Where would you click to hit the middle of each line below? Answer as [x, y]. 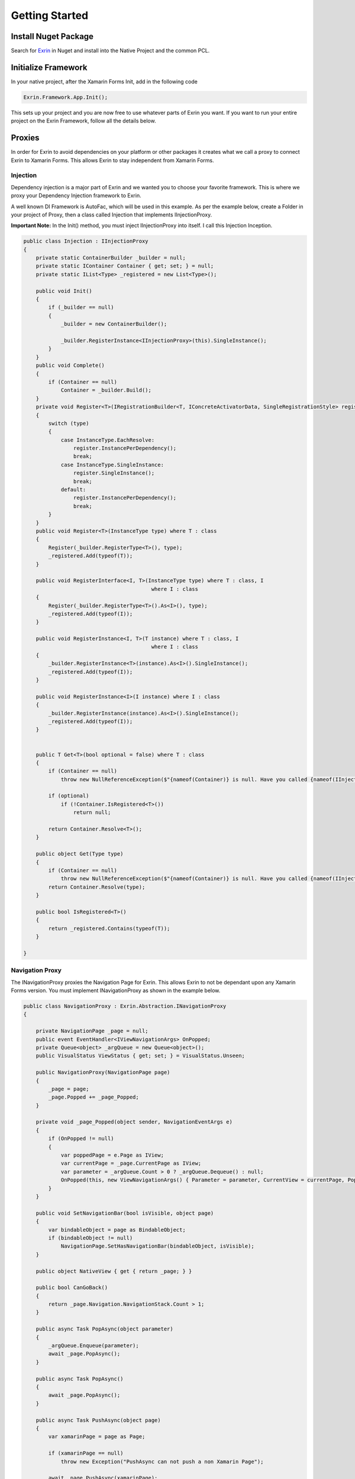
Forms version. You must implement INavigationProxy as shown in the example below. [116, 990]
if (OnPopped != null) [81, 1139]
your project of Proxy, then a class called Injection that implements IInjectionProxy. [112, 214]
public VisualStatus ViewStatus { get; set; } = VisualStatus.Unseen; [141, 1056]
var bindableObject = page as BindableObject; [117, 1230]
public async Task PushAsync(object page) [98, 1420]
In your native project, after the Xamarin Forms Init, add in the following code [104, 81]
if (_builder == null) [81, 307]
